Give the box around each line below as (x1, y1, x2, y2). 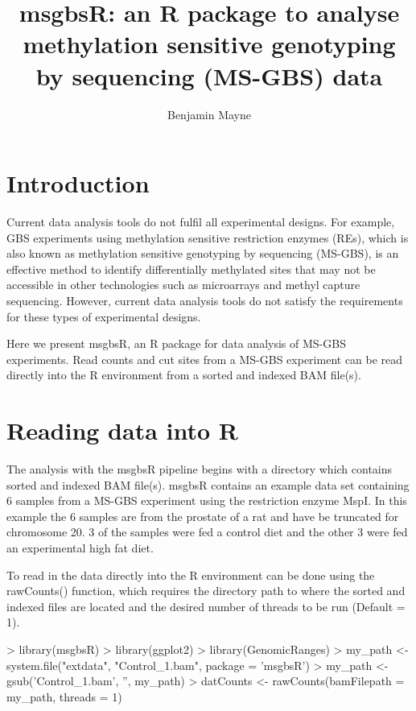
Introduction (6, 167, 150, 200)
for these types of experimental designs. (6, 308, 201, 324)
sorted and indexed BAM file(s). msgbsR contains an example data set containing (6, 476, 410, 493)
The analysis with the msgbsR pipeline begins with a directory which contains (6, 461, 393, 477)
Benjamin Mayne (167, 105, 252, 122)
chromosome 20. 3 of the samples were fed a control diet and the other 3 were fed (6, 523, 408, 540)
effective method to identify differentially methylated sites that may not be (6, 260, 376, 277)
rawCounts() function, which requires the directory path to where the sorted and (6, 582, 406, 599)
